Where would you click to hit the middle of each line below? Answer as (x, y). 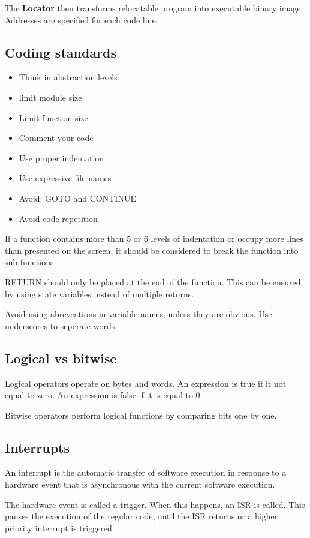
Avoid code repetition (58, 218)
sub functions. (31, 262)
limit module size (50, 97)
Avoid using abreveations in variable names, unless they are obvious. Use (139, 314)
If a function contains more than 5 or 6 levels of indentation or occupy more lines (154, 238)
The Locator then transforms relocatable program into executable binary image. (154, 8)
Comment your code (56, 138)
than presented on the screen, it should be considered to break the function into (152, 250)
